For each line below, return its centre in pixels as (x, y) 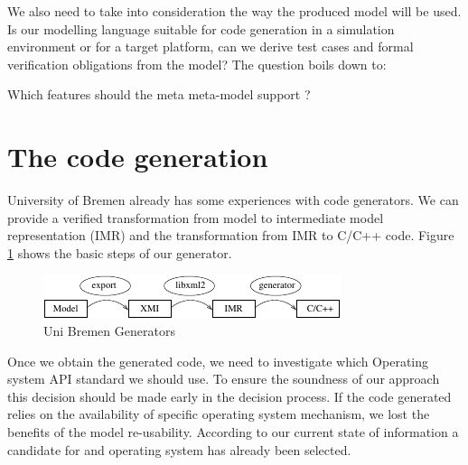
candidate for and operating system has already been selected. (179, 449)
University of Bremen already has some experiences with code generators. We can (233, 200)
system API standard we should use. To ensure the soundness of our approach (224, 379)
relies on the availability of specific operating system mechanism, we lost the (219, 414)
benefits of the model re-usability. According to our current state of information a (233, 432)
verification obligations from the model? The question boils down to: (197, 64)
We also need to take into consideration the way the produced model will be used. (234, 11)
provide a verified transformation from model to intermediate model (196, 217)
